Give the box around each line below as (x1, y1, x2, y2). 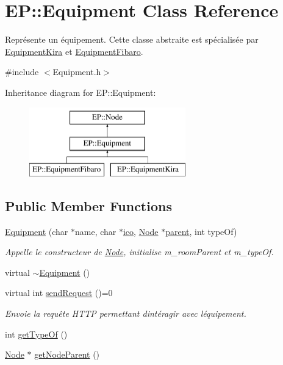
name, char (74, 225, 116, 237)
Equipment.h (52, 65, 101, 78)
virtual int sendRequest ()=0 (5, 286, 113, 299)
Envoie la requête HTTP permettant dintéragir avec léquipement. (5, 307, 246, 320)
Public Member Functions (5, 196, 172, 215)
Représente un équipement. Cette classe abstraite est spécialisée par (5, 33, 259, 46)
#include (5, 65, 39, 78)
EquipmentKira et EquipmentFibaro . (5, 45, 143, 57)
